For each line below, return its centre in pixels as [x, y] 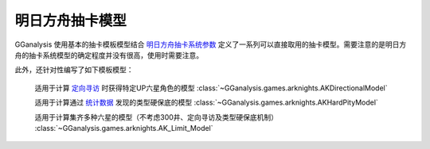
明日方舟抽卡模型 [71, 21]
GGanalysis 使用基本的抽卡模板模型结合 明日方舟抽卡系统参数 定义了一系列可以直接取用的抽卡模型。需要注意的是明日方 [211, 44]
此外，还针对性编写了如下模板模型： [74, 70]
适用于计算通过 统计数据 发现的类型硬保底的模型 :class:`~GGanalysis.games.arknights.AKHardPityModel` [206, 102]
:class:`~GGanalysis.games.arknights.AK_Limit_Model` [124, 128]
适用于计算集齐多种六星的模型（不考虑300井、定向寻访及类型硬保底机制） [156, 117]
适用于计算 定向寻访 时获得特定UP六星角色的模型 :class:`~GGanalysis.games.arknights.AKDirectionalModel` [211, 88]
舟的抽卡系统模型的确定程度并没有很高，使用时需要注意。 [109, 55]
